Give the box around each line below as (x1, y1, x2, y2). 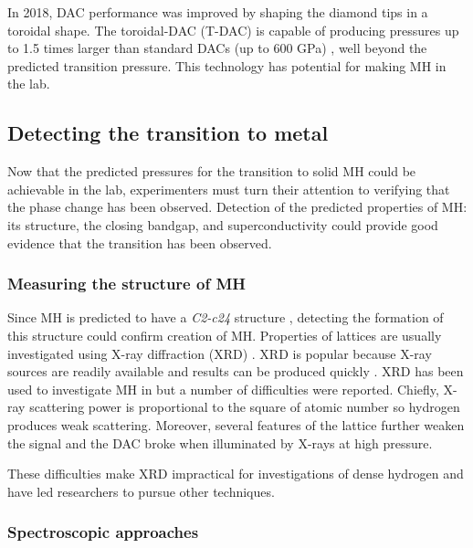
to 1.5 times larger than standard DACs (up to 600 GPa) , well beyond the (7, 38, 427, 58)
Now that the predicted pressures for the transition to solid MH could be (7, 162, 416, 181)
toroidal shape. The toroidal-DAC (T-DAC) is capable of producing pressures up (7, 20, 459, 39)
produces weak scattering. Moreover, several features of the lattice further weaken (7, 415, 465, 434)
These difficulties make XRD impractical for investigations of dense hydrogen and (7, 464, 464, 483)
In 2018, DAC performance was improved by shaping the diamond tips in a (7, 3, 428, 21)
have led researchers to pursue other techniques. (7, 481, 275, 501)
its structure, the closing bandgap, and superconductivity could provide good (7, 215, 438, 234)
